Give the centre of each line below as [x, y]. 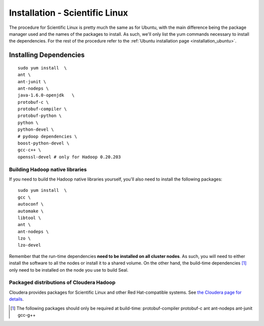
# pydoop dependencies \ [47, 136]
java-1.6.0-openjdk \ [46, 95]
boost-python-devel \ [44, 143]
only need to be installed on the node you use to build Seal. [69, 270]
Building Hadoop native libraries [48, 169]
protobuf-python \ [40, 116]
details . [16, 299]
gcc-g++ [27, 315]
